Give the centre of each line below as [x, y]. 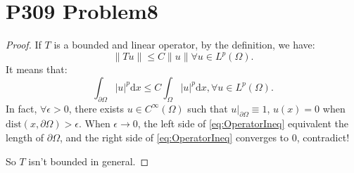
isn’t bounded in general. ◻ [89, 161]
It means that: [37, 69]
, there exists [96, 108]
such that [208, 108]
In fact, [21, 108]
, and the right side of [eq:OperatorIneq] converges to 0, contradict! [204, 137]
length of [25, 137]
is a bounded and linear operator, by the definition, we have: [184, 45]
